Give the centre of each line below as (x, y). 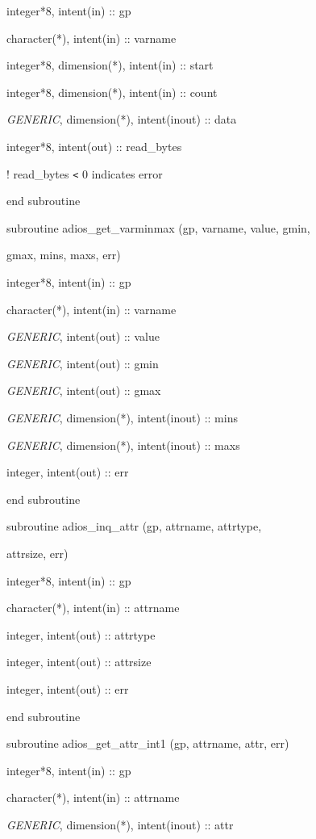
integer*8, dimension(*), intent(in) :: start (110, 65)
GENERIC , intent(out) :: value (83, 336)
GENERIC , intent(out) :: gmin (83, 363)
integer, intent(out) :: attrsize (79, 662)
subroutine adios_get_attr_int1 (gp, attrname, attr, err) (148, 743)
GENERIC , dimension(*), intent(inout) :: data (122, 119)
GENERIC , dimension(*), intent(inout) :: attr (120, 824)
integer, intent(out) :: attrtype (81, 634)
